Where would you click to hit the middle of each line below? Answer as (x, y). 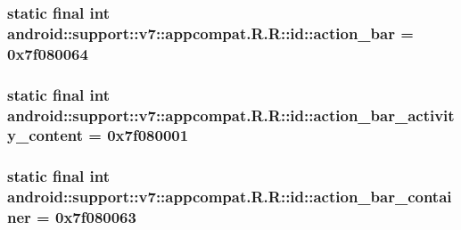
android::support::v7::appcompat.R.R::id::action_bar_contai (230, 197)
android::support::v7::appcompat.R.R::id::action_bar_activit (231, 115)
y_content (45, 135)
